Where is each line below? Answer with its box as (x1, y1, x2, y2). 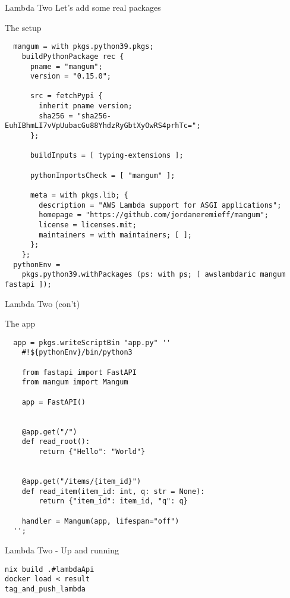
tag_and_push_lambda (5, 584, 86, 593)
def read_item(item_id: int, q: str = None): (21, 487, 205, 496)
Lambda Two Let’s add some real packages (5, 1, 161, 13)
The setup (5, 21, 42, 33)
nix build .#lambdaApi (5, 565, 94, 574)
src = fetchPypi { (30, 92, 103, 101)
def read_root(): (21, 437, 90, 446)
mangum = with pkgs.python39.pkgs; (13, 42, 154, 51)
